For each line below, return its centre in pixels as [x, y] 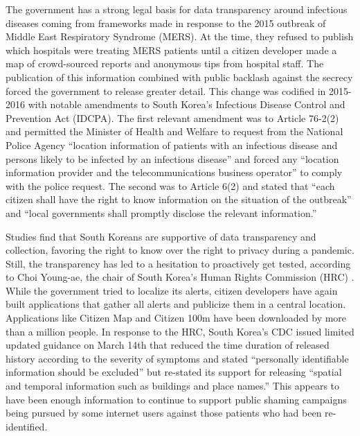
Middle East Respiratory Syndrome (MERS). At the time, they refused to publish [180, 36]
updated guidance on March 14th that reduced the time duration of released [168, 345]
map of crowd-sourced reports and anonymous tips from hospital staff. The [165, 63]
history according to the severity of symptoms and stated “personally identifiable [177, 358]
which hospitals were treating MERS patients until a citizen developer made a [171, 50]
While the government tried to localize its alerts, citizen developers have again [172, 290]
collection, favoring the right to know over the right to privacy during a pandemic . [180, 250]
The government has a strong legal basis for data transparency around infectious [177, 9]
